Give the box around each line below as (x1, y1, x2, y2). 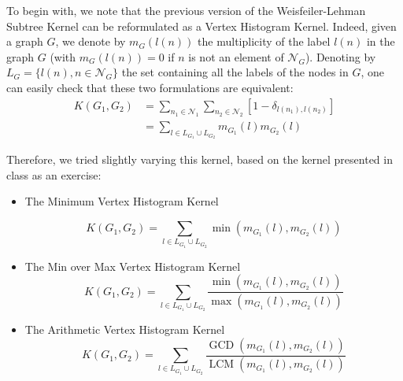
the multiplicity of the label (198, 33, 331, 50)
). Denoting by (305, 48, 376, 65)
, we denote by (55, 33, 126, 50)
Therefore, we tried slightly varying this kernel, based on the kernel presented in (6, 151, 393, 168)
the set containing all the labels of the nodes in (121, 64, 349, 80)
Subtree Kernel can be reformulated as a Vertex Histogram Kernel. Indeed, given (6, 17, 397, 34)
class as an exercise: (6, 166, 102, 183)
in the (366, 33, 395, 50)
